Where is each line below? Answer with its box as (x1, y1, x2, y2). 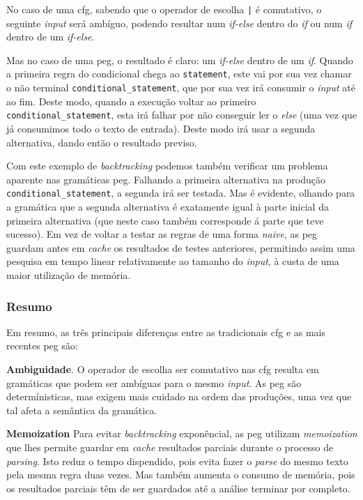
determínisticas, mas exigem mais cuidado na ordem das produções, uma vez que (6, 389, 352, 404)
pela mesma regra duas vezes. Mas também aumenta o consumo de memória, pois (6, 467, 355, 482)
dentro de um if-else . (6, 29, 95, 44)
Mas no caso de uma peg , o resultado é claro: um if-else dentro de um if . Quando (6, 52, 353, 67)
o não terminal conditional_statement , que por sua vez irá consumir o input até (6, 80, 356, 95)
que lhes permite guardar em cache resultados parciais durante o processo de (6, 439, 334, 454)
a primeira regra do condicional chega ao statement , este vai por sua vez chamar (6, 66, 352, 81)
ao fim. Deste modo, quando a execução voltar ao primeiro (6, 93, 256, 108)
